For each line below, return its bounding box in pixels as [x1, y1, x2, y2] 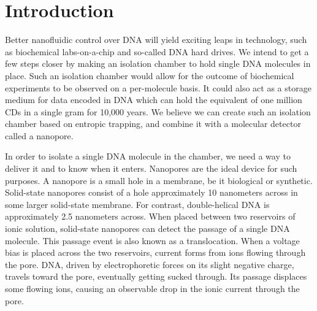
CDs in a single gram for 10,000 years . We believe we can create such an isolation [5, 105, 311, 118]
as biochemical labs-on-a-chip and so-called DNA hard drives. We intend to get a [5, 45, 309, 58]
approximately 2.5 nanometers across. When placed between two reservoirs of [5, 210, 296, 223]
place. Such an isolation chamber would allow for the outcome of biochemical [5, 69, 294, 82]
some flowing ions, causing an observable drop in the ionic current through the [5, 282, 300, 294]
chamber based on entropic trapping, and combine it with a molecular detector [5, 117, 301, 130]
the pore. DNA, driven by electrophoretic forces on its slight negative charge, [5, 258, 294, 271]
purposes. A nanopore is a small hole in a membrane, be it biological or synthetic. [5, 174, 313, 186]
